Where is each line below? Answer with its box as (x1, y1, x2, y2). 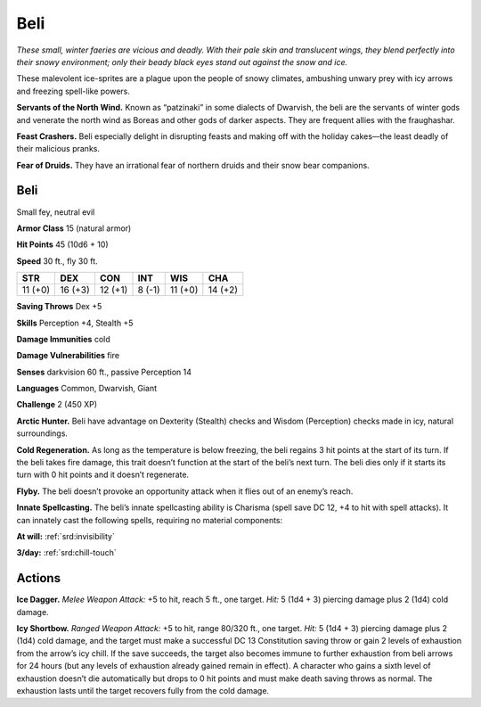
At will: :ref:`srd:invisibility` (16, 531, 115, 541)
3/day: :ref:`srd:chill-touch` (16, 547, 118, 558)
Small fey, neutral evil (16, 206, 95, 218)
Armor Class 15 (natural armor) (16, 223, 132, 234)
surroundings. (16, 428, 69, 439)
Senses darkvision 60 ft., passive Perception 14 (16, 366, 192, 377)
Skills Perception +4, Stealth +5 (16, 317, 134, 328)
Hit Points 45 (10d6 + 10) (16, 239, 109, 250)
